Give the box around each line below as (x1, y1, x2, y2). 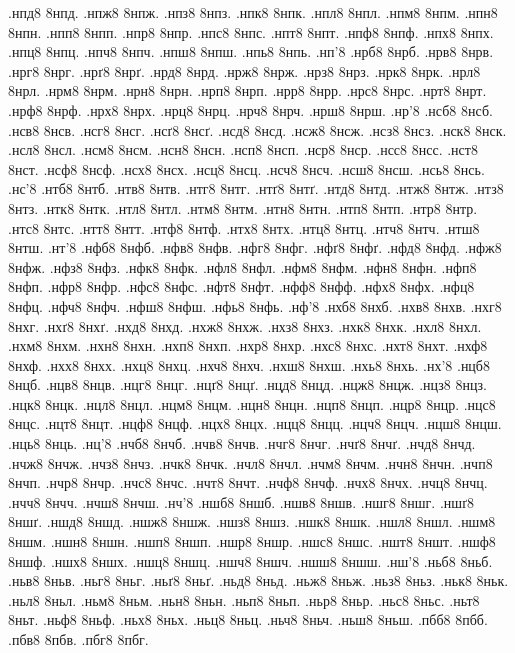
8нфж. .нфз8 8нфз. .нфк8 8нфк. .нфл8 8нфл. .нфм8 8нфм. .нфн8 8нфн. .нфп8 (8, 256, 477, 277)
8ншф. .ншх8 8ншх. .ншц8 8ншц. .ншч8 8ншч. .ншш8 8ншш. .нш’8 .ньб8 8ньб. (8, 550, 493, 571)
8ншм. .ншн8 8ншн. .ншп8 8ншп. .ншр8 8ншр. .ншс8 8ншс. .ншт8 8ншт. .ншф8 (8, 531, 496, 552)
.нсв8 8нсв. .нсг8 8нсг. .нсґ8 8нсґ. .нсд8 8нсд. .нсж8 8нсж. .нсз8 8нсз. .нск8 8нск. (8, 119, 507, 140)
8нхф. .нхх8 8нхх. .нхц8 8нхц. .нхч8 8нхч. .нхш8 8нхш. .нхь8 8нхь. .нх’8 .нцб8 (8, 354, 490, 375)
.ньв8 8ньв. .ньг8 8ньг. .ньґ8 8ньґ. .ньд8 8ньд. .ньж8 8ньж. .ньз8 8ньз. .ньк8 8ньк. (8, 570, 509, 591)
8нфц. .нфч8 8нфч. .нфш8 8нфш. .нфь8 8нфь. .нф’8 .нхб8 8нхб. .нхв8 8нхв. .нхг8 (8, 295, 502, 316)
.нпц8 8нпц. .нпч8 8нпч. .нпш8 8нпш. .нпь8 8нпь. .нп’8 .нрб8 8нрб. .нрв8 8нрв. (8, 41, 494, 62)
